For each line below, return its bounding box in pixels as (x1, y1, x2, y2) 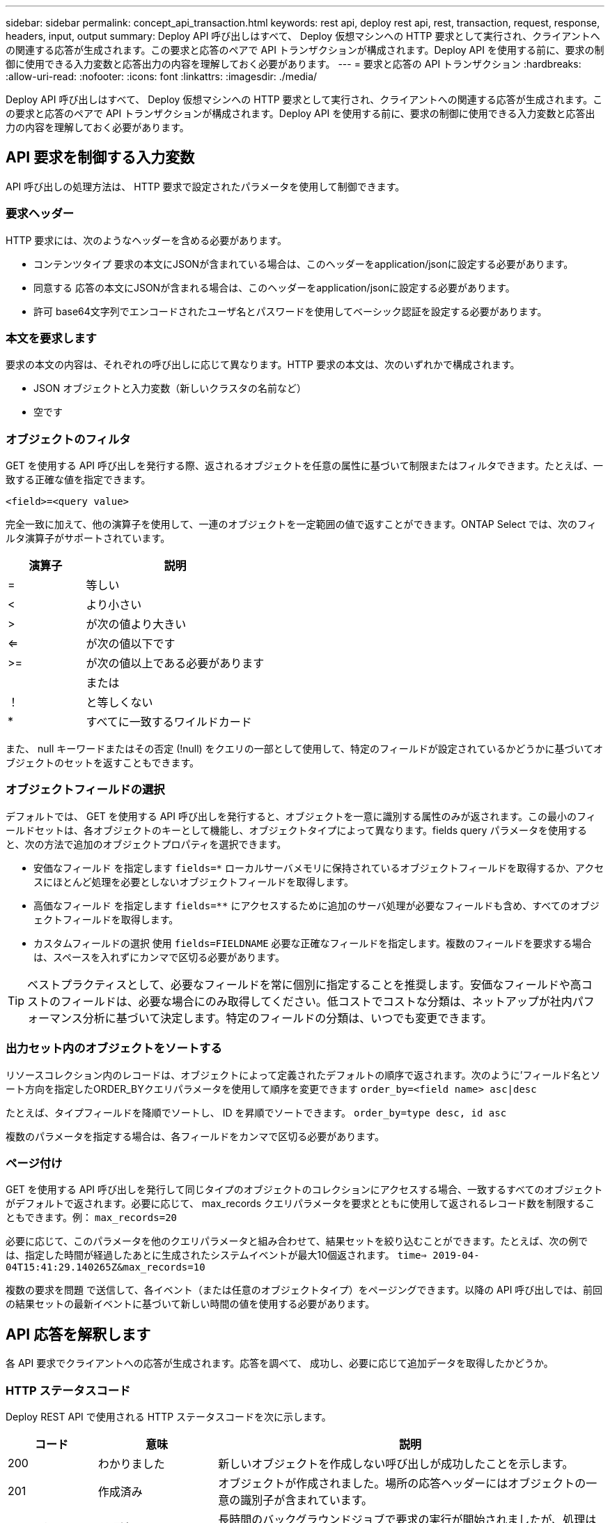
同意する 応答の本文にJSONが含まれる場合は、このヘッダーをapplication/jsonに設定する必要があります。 (33, 281, 515, 294)
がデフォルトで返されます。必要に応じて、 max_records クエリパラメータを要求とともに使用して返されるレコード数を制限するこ (6, 1197, 595, 1210)
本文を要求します (6, 331, 97, 345)
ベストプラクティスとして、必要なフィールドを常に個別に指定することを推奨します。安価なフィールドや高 (27, 977, 581, 992)
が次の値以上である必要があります (86, 656, 265, 671)
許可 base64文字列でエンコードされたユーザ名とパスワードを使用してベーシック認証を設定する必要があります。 (33, 305, 547, 317)
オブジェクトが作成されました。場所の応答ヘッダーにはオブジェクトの (218, 1476, 586, 1490)
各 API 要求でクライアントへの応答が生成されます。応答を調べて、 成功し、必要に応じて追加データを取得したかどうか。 (6, 1357, 554, 1370)
